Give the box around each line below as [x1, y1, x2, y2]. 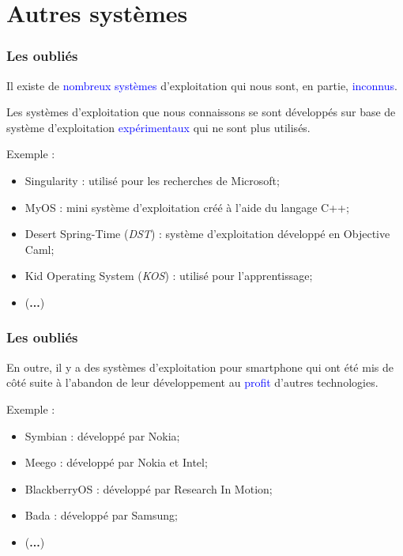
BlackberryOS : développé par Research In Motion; [24, 480, 273, 497]
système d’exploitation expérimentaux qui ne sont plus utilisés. [6, 119, 311, 135]
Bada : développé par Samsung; [24, 507, 179, 524]
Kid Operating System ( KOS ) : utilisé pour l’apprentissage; [24, 267, 313, 284]
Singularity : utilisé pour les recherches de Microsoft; [24, 172, 280, 188]
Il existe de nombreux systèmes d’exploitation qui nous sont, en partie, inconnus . [6, 77, 397, 93]
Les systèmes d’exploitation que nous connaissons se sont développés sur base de [6, 104, 396, 120]
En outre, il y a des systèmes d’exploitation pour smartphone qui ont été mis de [6, 358, 394, 375]
